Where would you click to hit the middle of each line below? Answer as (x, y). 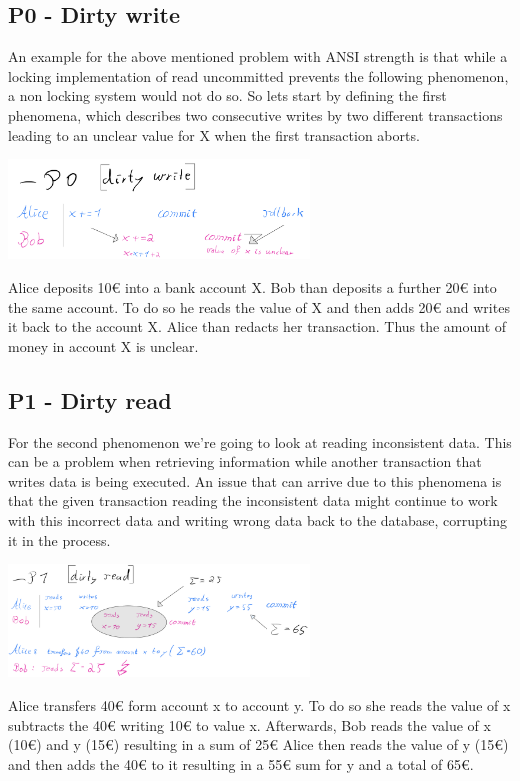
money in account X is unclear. (103, 345)
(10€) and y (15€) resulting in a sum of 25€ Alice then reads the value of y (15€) (258, 744)
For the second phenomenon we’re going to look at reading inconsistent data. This (260, 441)
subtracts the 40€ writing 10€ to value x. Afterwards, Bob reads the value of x (249, 724)
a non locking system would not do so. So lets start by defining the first (227, 95)
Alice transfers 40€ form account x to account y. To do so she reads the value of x (259, 705)
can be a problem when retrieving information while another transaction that (245, 461)
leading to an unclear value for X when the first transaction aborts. (214, 134)
